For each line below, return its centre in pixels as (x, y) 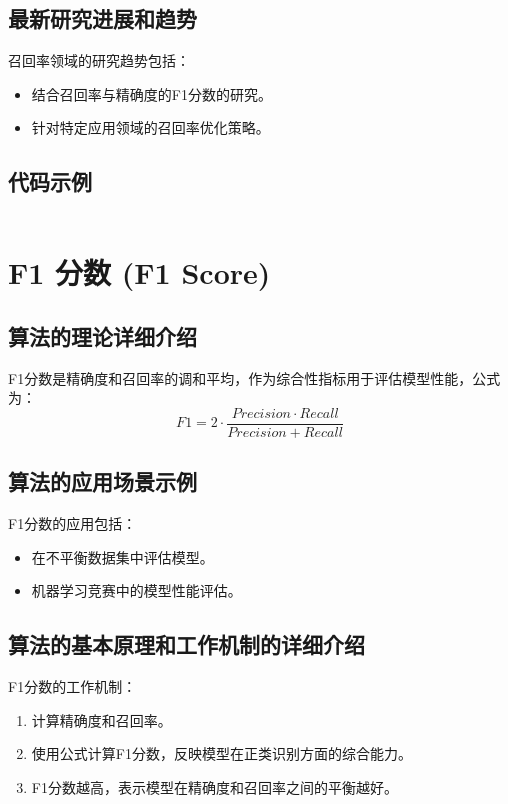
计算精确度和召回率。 (101, 719)
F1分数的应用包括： (72, 523)
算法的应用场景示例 (102, 481)
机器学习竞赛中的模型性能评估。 (136, 590)
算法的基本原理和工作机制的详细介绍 (186, 644)
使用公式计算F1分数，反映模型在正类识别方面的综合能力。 (221, 753)
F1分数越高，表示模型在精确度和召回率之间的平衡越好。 (214, 786)
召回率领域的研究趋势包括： (99, 60)
